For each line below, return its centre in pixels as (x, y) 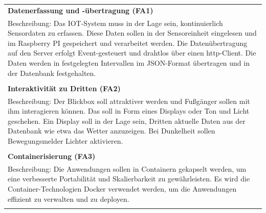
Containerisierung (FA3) (52, 156)
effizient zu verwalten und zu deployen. (69, 198)
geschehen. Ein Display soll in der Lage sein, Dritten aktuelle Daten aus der (127, 121)
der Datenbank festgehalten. (52, 73)
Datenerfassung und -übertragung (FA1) (81, 10)
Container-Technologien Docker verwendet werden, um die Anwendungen (122, 189)
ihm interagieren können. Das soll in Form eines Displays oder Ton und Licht (129, 111)
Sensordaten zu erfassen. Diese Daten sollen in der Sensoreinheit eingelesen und (132, 33)
